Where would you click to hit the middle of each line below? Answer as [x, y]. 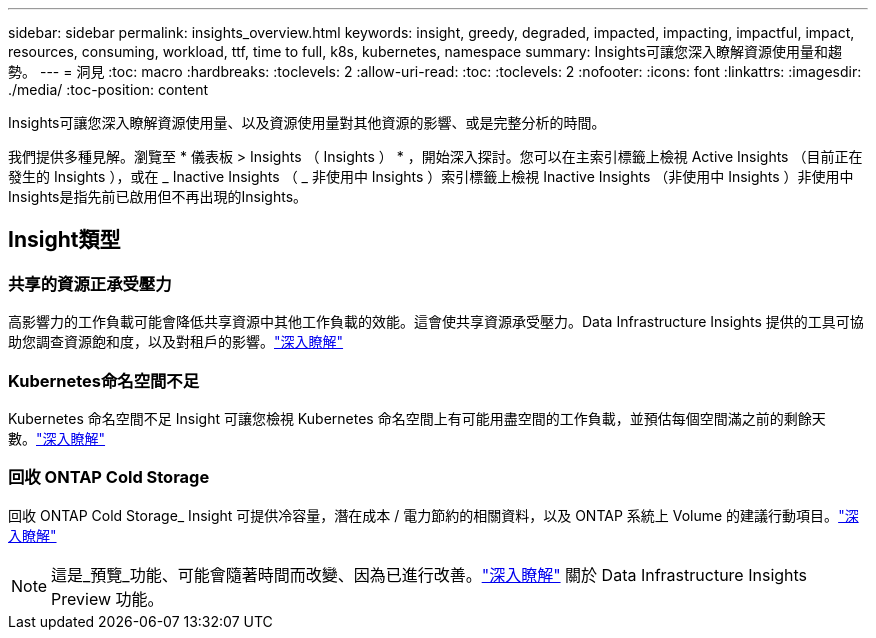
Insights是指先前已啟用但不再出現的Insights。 [158, 196]
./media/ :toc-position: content [108, 89]
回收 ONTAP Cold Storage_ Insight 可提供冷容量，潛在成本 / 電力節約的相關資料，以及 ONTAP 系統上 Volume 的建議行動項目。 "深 [433, 515]
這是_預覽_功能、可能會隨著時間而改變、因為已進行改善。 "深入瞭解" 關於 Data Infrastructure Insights [429, 574]
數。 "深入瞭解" [57, 438]
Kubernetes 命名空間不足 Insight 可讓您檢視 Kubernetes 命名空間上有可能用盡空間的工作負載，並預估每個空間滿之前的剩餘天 [417, 418]
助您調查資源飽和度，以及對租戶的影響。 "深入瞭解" [176, 342]
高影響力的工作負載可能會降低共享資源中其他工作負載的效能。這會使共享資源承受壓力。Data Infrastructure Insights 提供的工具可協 [436, 322]
